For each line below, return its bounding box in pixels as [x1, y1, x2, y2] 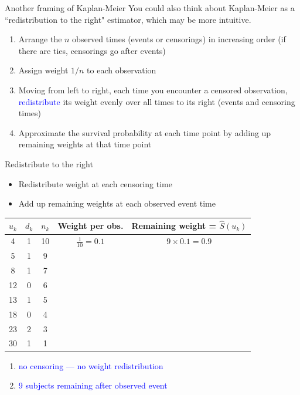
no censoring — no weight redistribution [18, 359, 163, 372]
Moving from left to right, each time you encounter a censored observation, [18, 83, 288, 96]
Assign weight [18, 64, 69, 76]
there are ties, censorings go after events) [18, 44, 166, 56]
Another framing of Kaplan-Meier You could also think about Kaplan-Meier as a [5, 2, 295, 13]
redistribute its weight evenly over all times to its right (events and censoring [18, 95, 295, 107]
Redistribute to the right [5, 157, 93, 170]
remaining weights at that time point [18, 138, 152, 150]
